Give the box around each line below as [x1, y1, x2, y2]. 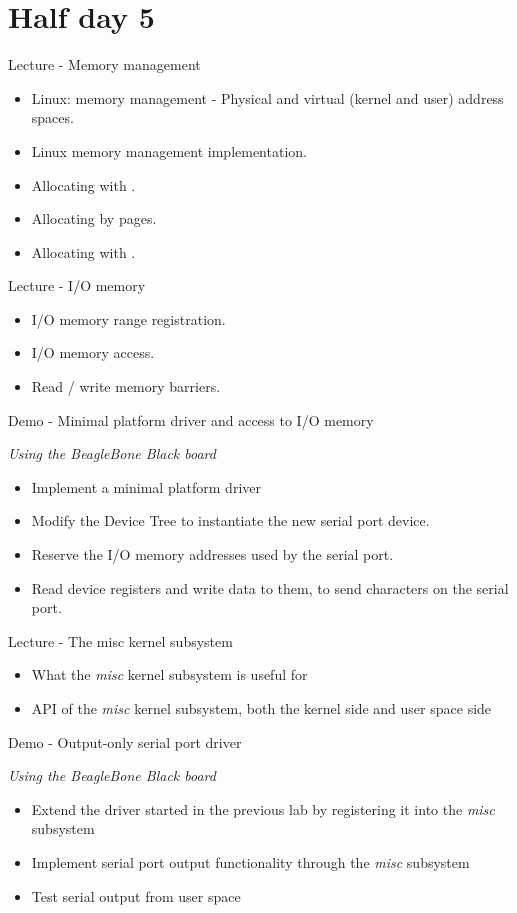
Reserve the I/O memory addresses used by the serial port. [31, 544, 394, 565]
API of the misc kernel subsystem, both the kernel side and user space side [31, 698, 492, 718]
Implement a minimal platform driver [31, 476, 261, 497]
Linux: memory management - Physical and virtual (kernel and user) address [31, 87, 504, 108]
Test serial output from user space [31, 885, 241, 906]
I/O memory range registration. [31, 308, 226, 329]
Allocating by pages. [31, 208, 157, 229]
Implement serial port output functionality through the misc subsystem [31, 851, 470, 872]
